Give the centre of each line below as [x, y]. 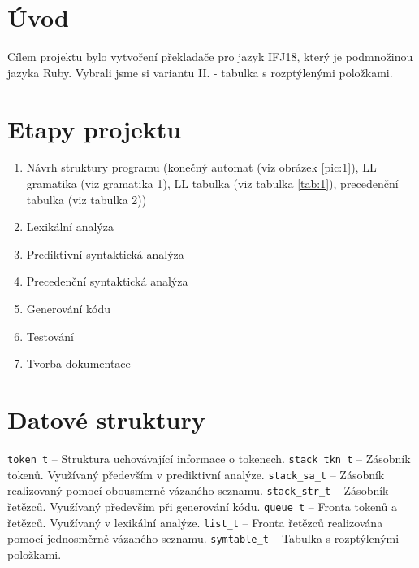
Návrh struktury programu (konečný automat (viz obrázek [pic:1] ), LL [201, 167]
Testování [50, 336]
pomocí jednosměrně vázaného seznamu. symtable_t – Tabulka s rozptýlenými [203, 538]
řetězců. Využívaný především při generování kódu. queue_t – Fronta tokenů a [202, 506]
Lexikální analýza [70, 227]
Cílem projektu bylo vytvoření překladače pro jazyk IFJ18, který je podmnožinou [210, 57]
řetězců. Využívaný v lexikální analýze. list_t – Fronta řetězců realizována [195, 522]
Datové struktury [106, 419]
